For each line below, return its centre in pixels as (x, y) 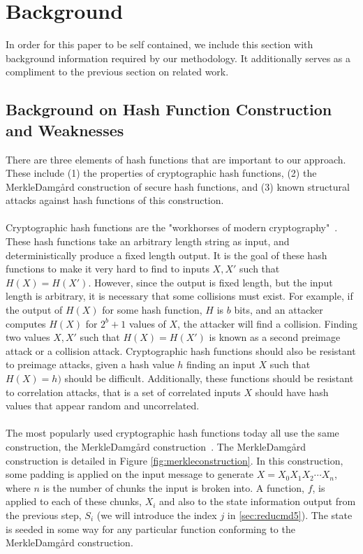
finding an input (221, 364)
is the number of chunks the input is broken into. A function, (174, 487)
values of (147, 323)
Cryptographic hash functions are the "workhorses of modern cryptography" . (172, 227)
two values (28, 337)
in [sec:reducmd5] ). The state (290, 515)
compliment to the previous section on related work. (117, 72)
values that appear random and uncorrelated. (103, 406)
